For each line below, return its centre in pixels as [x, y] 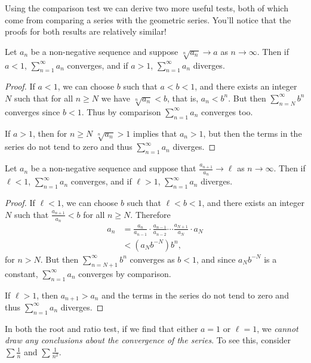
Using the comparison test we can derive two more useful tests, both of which [147, 8]
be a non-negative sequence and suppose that [113, 168]
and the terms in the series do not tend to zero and [195, 295]
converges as [152, 259]
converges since [33, 111]
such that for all [44, 98]
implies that [155, 133]
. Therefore [150, 214]
